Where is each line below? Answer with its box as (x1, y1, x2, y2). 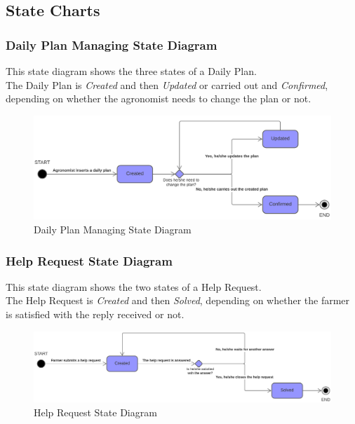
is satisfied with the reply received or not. (6, 307, 185, 322)
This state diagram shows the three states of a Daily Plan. (6, 64, 257, 78)
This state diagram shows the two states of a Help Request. (6, 279, 262, 294)
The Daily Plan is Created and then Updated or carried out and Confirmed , (6, 77, 328, 92)
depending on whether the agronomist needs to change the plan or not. (6, 91, 312, 106)
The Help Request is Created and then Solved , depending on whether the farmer (6, 293, 350, 308)
